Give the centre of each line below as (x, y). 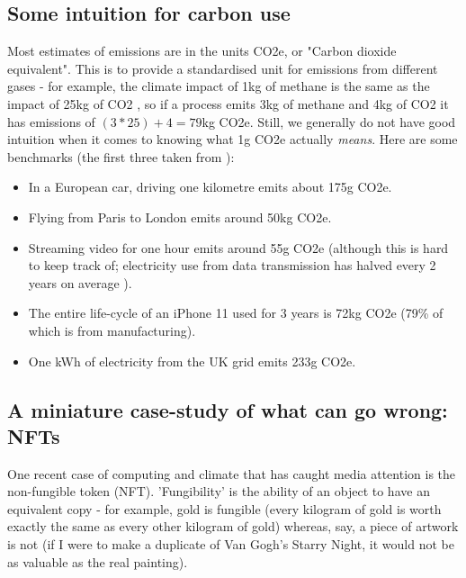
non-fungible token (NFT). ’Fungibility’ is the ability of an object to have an (219, 491)
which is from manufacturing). (112, 330)
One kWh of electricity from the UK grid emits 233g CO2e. (192, 361)
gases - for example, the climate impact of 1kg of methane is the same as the (219, 86)
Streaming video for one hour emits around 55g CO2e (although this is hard (238, 247)
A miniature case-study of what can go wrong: (228, 409)
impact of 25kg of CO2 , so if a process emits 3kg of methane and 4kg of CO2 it (228, 103)
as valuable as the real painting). (98, 561)
